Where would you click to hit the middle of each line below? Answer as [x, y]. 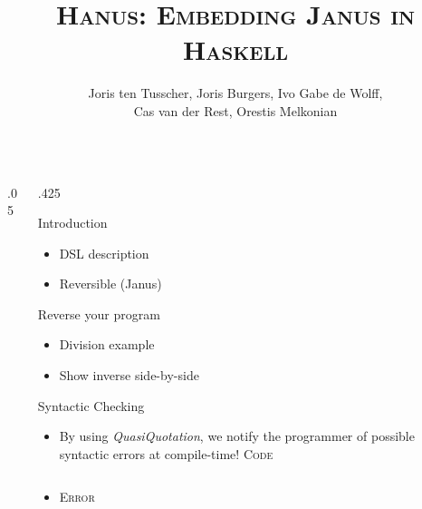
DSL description [104, 253]
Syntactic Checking [91, 405]
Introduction [72, 223]
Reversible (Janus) [110, 284]
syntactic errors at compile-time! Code [166, 453]
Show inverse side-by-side [129, 375]
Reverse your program [99, 313]
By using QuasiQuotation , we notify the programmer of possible [237, 436]
